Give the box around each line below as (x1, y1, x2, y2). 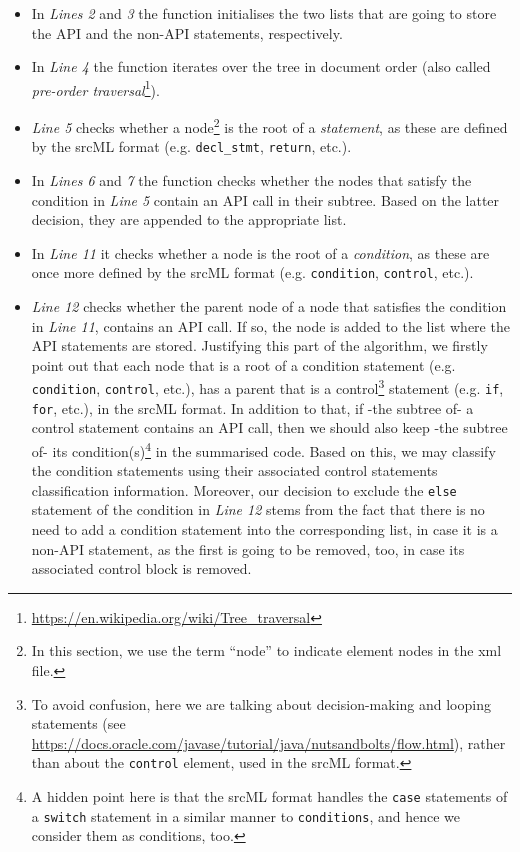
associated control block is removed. (31, 558, 252, 579)
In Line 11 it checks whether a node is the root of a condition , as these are (31, 242, 490, 263)
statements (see (31, 713, 126, 734)
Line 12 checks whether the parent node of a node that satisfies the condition (31, 295, 507, 316)
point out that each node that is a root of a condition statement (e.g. (31, 354, 456, 375)
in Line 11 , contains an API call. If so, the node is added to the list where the (31, 315, 510, 336)
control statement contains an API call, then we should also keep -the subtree (31, 417, 508, 438)
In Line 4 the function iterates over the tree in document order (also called (31, 56, 491, 77)
